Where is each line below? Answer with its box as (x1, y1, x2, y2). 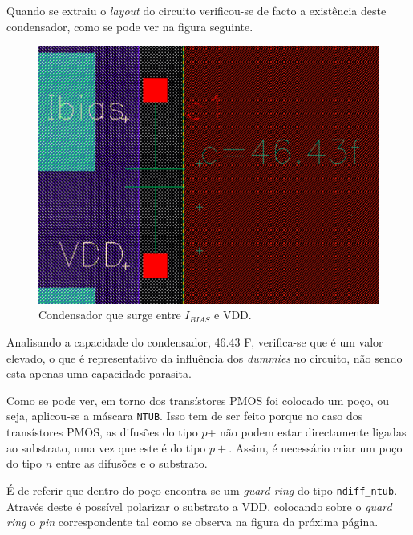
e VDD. (214, 306, 252, 323)
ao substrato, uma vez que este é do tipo (6, 439, 206, 456)
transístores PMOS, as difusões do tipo (6, 424, 198, 440)
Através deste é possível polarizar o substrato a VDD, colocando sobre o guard (6, 497, 392, 514)
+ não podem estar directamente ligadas (207, 424, 407, 440)
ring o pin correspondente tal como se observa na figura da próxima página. (6, 513, 379, 530)
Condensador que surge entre (38, 306, 181, 323)
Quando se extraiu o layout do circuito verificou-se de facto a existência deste (6, 2, 387, 18)
